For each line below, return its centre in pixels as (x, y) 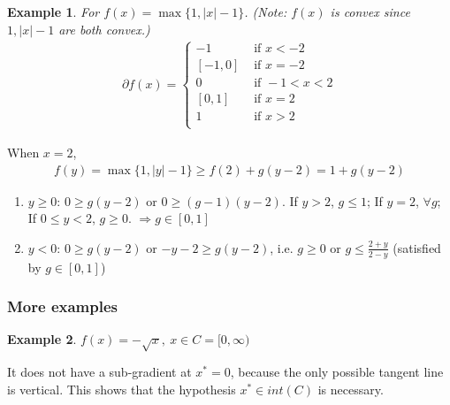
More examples (63, 306)
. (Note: (266, 11)
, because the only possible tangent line (337, 372)
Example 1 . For (53, 11)
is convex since (370, 11)
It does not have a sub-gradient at (99, 372)
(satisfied (417, 247)
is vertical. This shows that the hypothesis (122, 389)
